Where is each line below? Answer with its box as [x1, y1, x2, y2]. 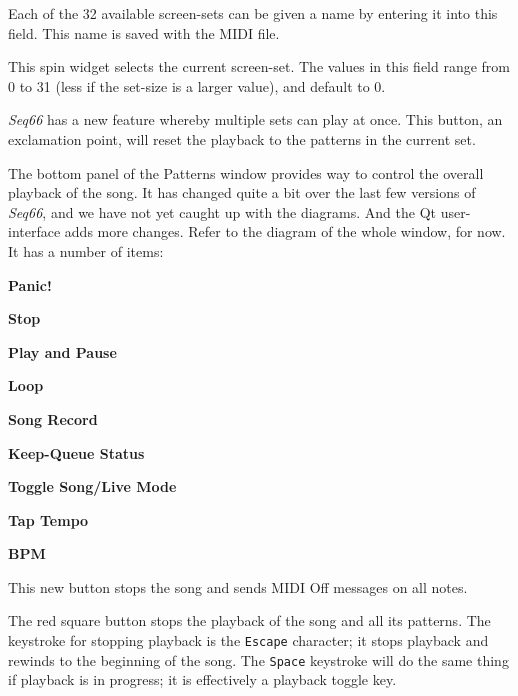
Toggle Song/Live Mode [8, 476, 177, 497]
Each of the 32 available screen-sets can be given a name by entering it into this [8, 3, 498, 23]
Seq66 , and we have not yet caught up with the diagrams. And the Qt [8, 201, 437, 222]
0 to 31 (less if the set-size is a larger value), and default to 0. [8, 75, 386, 96]
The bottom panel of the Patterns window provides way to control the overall [8, 162, 484, 183]
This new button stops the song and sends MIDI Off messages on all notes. [8, 576, 468, 597]
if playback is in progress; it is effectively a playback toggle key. [8, 669, 397, 690]
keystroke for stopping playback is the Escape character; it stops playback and [8, 630, 489, 651]
